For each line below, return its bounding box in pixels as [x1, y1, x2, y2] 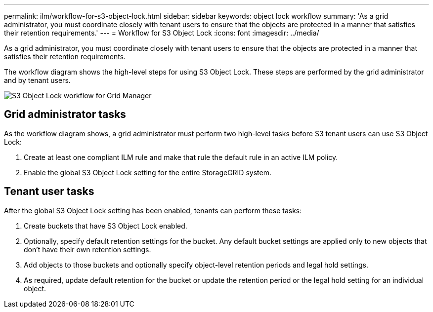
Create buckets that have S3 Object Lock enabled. [24, 221, 187, 230]
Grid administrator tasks [4, 108, 126, 121]
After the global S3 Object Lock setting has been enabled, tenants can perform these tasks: [4, 206, 302, 215]
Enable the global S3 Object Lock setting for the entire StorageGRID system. [24, 168, 271, 177]
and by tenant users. [4, 76, 71, 84]
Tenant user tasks [4, 185, 94, 198]
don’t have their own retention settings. [24, 245, 151, 254]
